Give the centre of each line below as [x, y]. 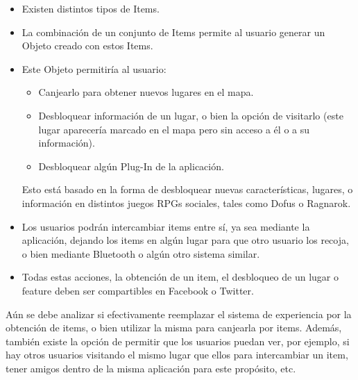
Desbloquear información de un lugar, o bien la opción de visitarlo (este [191, 115]
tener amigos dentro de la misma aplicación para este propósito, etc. [151, 368]
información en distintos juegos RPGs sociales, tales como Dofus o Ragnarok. [186, 203]
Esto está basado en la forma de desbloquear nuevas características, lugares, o [187, 189]
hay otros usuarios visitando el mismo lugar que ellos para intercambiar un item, [177, 355]
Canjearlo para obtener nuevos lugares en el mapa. [146, 92]
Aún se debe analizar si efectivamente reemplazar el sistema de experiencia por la [179, 314]
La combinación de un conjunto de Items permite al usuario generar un [173, 32]
